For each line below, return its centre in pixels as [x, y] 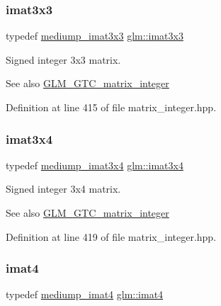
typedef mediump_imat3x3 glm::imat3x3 [95, 36]
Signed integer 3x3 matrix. [63, 59]
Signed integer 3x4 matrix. [63, 189]
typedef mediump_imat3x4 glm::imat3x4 [95, 165]
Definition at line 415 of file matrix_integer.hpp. [111, 107]
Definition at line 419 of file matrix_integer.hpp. [111, 236]
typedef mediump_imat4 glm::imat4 [85, 294]
